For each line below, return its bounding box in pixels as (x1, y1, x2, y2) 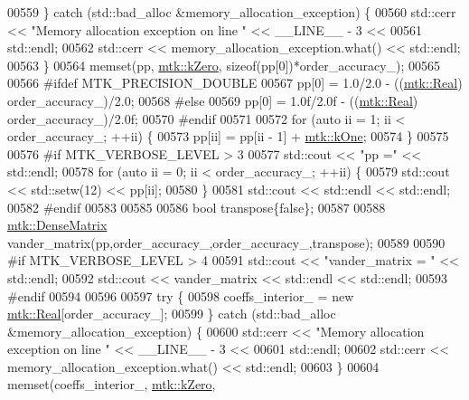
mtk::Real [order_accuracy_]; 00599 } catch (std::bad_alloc (7, 304, 336, 323)
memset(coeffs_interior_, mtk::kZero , (7, 375, 216, 394)
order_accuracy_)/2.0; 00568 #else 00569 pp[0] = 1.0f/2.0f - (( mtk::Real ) (7, 90, 418, 110)
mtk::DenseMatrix (7, 215, 108, 234)
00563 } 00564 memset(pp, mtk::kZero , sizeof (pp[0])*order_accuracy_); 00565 (7, 55, 441, 74)
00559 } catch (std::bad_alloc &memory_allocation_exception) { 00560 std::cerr (7, 3, 456, 21)
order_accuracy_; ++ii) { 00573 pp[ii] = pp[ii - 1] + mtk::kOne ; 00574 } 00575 (7, 127, 449, 146)
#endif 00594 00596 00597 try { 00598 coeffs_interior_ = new (7, 286, 354, 305)
